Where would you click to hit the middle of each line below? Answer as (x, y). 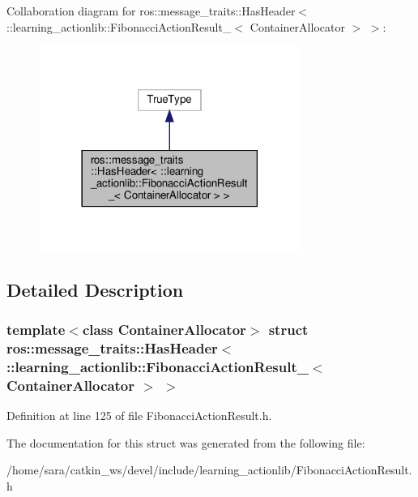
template (36, 330)
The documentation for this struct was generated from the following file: (186, 442)
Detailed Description (95, 289)
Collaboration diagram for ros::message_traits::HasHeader (151, 11)
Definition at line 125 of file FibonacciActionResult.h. (139, 416)
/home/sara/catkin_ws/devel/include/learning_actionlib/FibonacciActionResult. (209, 470)
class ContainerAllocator (164, 330)
